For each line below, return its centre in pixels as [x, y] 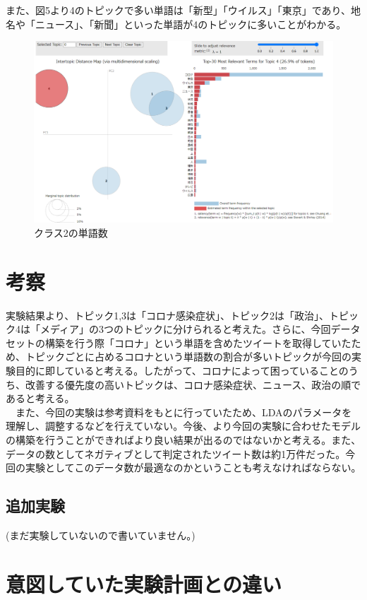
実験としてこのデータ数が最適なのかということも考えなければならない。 [193, 467]
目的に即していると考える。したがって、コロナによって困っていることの [182, 370]
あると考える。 [40, 398]
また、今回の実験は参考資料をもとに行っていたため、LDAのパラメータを [183, 412]
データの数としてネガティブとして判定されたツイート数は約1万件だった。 [176, 453]
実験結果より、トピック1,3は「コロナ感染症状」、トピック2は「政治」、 [168, 315]
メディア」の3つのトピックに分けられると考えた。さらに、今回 [185, 329]
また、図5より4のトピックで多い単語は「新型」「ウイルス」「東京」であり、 [179, 10]
